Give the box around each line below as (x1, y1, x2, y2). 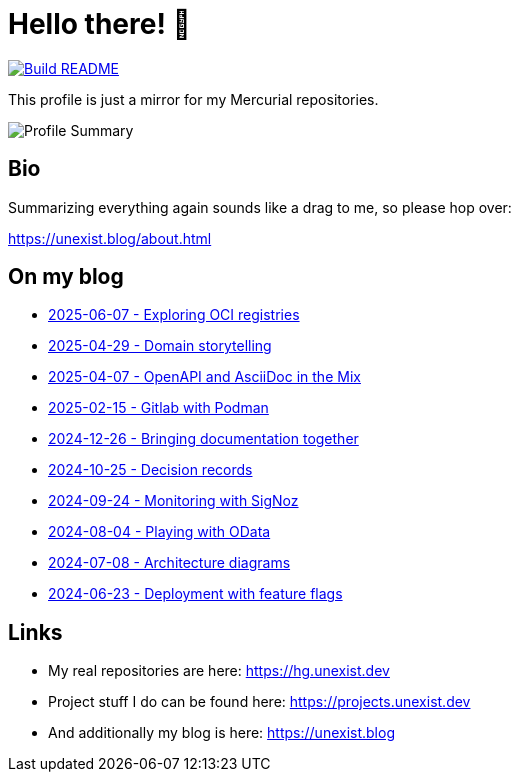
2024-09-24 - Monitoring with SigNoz (48, 492, 299, 510)
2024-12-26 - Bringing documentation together (48, 430, 359, 448)
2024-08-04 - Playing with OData (48, 523, 271, 541)
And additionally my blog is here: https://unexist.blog (48, 724, 395, 742)
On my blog (8, 264, 124, 290)
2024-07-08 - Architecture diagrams (48, 554, 291, 572)
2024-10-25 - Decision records (48, 461, 253, 479)
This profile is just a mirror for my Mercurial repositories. (8, 90, 379, 108)
